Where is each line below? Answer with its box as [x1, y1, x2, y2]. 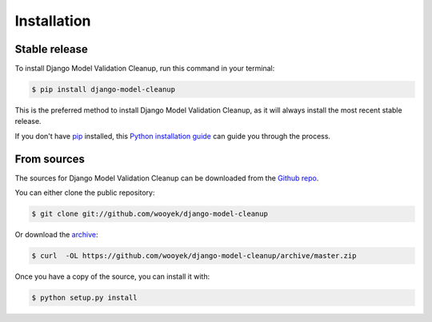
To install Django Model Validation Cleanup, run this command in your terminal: [14, 64, 275, 74]
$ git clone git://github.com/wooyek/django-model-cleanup [31, 209, 268, 219]
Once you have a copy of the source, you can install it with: [14, 272, 210, 281]
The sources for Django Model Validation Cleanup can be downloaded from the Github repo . [14, 173, 319, 183]
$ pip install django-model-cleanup [31, 85, 176, 94]
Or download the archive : [14, 230, 98, 240]
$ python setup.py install [31, 293, 138, 303]
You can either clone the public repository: [14, 188, 155, 197]
